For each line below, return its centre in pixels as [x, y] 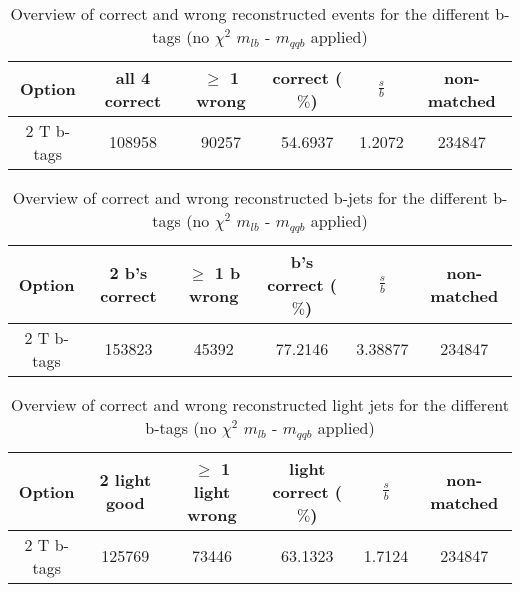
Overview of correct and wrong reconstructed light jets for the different [260, 404]
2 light [125, 480]
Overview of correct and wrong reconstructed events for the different [250, 13]
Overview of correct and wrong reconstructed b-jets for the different [250, 197]
